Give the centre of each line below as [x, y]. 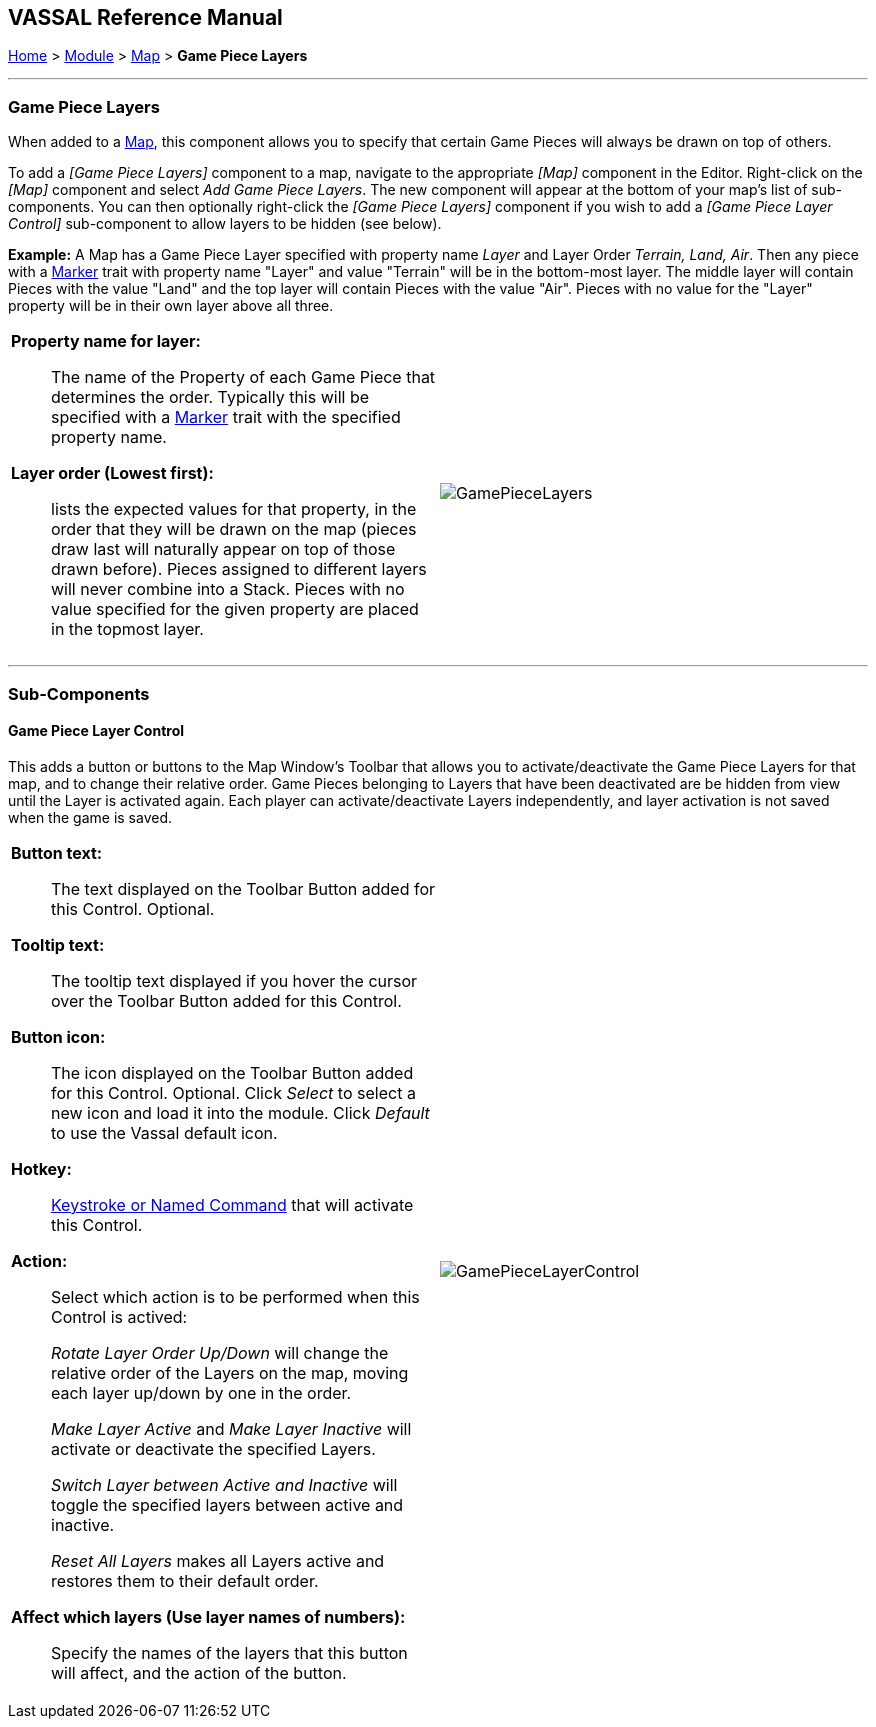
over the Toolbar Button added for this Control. [226, 1000]
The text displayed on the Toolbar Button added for [243, 888]
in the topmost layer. [127, 629]
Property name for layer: [106, 341]
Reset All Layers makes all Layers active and [218, 1560]
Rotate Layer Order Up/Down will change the [220, 1352]
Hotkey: [41, 1168]
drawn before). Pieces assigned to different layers [239, 569]
